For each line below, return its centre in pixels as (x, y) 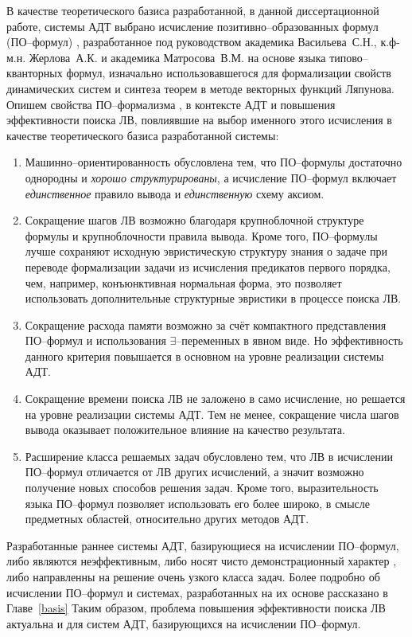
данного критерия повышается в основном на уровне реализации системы (204, 356)
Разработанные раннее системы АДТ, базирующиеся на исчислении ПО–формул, (203, 545)
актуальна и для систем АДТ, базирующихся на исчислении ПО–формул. (184, 623)
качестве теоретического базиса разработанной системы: (143, 135)
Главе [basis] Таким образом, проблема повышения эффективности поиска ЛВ (196, 608)
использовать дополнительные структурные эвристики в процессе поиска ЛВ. (213, 298)
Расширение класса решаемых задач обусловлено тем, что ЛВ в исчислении (209, 456)
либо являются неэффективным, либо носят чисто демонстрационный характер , (202, 561)
